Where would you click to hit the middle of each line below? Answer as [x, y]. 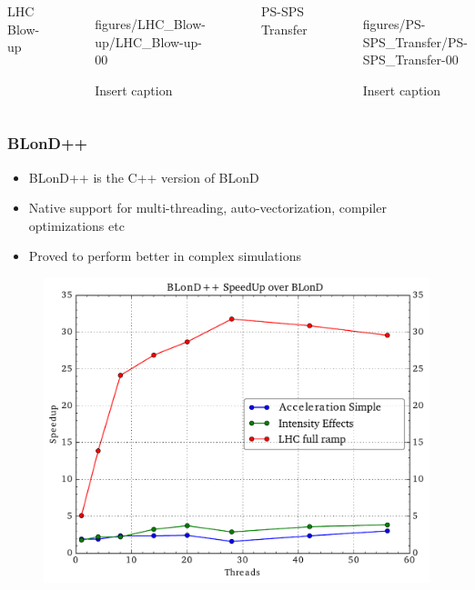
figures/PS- [394, 24]
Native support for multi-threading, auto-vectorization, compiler [207, 208]
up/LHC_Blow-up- [149, 41]
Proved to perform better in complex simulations [165, 256]
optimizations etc [76, 225]
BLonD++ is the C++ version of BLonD [144, 177]
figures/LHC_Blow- [150, 24]
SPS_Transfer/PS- [415, 41]
